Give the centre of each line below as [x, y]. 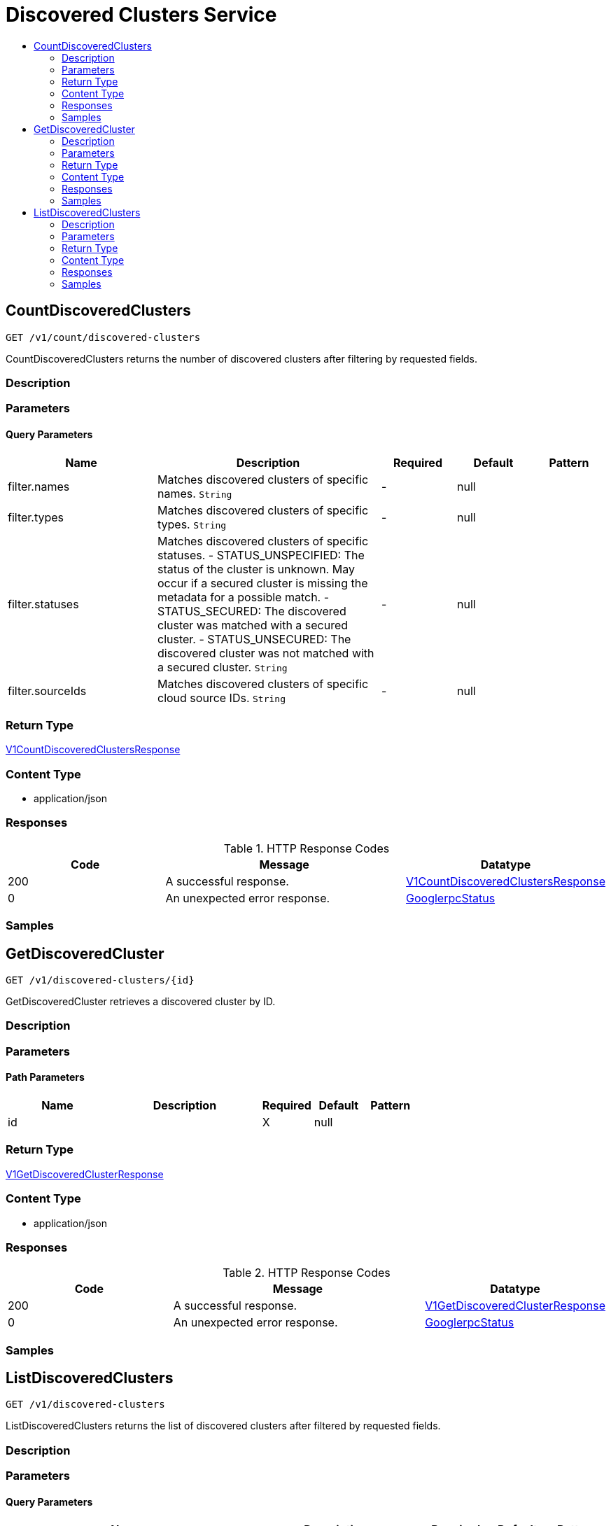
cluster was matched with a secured [253, 625]
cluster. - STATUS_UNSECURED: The [254, 639]
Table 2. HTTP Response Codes [307, 1273]
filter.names [39, 486]
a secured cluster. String [223, 667]
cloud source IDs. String [222, 698]
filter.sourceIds [47, 691]
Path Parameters [45, 1077]
